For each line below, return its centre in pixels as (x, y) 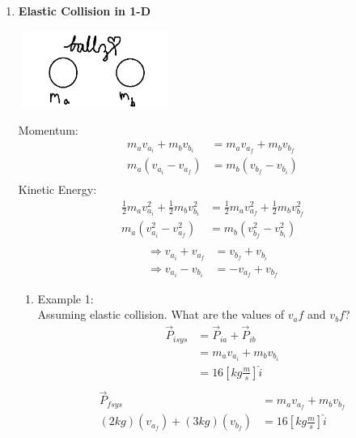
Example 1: (66, 298)
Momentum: (48, 129)
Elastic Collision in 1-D (85, 11)
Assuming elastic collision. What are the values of (161, 314)
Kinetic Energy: (57, 189)
